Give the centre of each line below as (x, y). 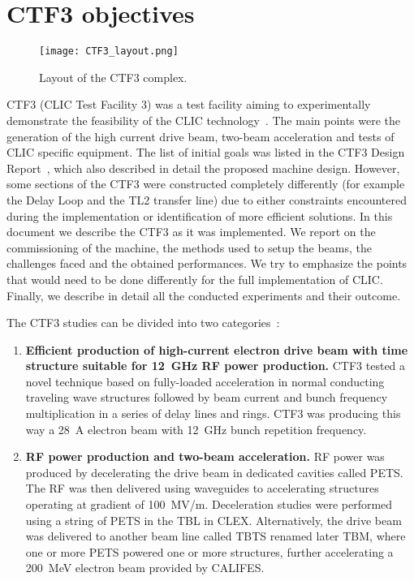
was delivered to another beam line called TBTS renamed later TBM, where (216, 536)
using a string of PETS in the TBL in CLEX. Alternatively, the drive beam (213, 520)
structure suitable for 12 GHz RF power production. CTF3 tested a (216, 366)
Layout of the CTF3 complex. (113, 77)
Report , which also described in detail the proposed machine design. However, (203, 168)
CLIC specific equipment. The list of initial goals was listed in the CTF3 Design (206, 152)
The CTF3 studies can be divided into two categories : (143, 323)
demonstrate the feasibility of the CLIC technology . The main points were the (204, 120)
